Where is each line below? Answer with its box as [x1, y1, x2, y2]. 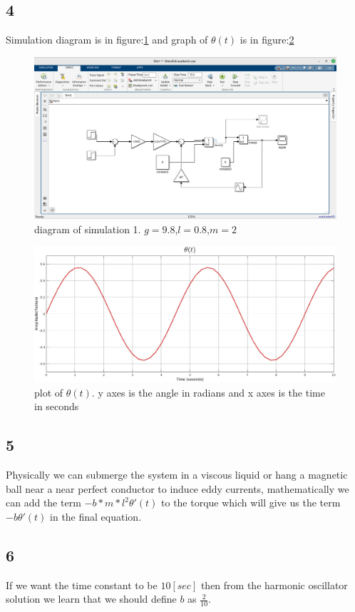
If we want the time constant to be [6, 577, 158, 592]
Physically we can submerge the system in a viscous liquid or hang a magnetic [6, 467, 348, 482]
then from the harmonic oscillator [200, 577, 348, 592]
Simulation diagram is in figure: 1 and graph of [6, 32, 208, 47]
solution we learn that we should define [6, 591, 177, 606]
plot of [34, 384, 63, 399]
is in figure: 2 [240, 32, 294, 47]
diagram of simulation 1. [34, 221, 141, 236]
